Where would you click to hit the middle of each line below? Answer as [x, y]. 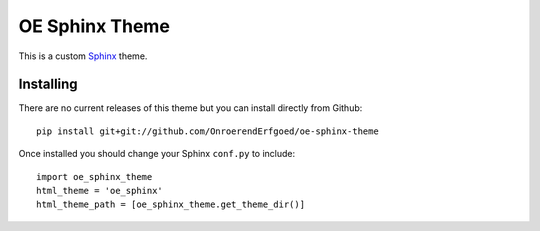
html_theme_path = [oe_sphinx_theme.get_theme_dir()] [170, 204]
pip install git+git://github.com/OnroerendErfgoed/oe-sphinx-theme [207, 131]
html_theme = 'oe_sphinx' [100, 191]
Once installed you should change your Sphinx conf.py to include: [157, 154]
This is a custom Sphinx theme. [83, 56]
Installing [48, 84]
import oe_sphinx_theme [94, 176]
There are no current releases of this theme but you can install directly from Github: [190, 108]
